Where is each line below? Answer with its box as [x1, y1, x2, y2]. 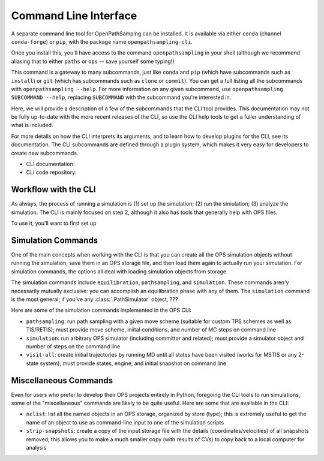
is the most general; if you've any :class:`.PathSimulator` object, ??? [11, 296, 178, 303]
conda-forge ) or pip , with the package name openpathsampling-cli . [11, 38, 193, 45]
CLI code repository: [26, 168, 77, 176]
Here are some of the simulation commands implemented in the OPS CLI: [11, 306, 192, 314]
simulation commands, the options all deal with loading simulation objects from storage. [11, 267, 228, 275]
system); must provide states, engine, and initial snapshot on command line [40, 360, 226, 367]
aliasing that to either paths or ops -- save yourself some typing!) [11, 58, 175, 65]
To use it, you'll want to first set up [11, 219, 97, 227]
